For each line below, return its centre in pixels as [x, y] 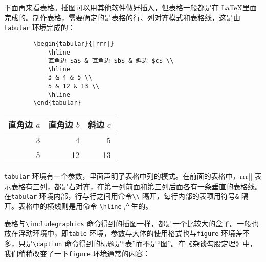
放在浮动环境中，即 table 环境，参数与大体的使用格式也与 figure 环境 [120, 233]
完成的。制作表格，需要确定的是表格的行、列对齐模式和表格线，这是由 [122, 17]
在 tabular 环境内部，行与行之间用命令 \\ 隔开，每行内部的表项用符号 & [121, 196]
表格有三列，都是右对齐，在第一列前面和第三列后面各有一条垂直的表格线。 [136, 186]
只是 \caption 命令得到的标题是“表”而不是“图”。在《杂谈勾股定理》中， [138, 243]
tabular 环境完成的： [40, 27]
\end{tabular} [57, 103]
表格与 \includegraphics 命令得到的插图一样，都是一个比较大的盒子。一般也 [131, 223]
